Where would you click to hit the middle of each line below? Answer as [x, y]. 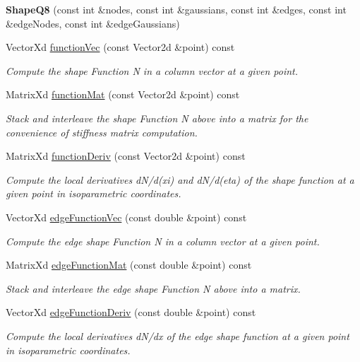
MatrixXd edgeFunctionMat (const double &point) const [129, 265]
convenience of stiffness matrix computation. [102, 132]
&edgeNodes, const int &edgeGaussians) [93, 23]
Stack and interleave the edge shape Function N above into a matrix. [153, 288]
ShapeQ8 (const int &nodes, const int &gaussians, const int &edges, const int [176, 9]
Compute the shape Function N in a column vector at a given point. [152, 70]
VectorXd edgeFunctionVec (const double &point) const [126, 217]
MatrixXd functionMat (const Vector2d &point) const [123, 94]
